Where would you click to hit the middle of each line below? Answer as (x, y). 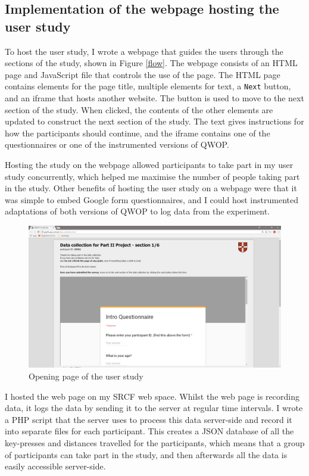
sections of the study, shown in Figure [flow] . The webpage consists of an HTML (151, 63)
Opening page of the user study (86, 376)
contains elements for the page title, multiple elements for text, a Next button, (148, 86)
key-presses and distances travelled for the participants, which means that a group (155, 443)
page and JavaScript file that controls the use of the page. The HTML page (143, 74)
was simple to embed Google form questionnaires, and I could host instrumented (152, 199)
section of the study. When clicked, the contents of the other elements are (139, 109)
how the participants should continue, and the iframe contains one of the (138, 133)
